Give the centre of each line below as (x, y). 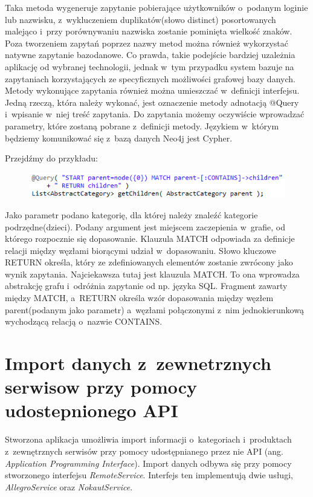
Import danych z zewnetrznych (138, 363)
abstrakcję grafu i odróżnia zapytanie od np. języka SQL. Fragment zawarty (146, 286)
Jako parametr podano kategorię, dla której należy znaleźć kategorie (131, 214)
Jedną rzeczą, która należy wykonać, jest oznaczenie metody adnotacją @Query (152, 102)
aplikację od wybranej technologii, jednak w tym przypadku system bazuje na (150, 66)
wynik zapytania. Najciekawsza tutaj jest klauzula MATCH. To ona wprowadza (152, 274)
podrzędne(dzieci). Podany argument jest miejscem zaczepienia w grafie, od (145, 226)
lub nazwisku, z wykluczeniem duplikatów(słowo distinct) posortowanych (140, 19)
